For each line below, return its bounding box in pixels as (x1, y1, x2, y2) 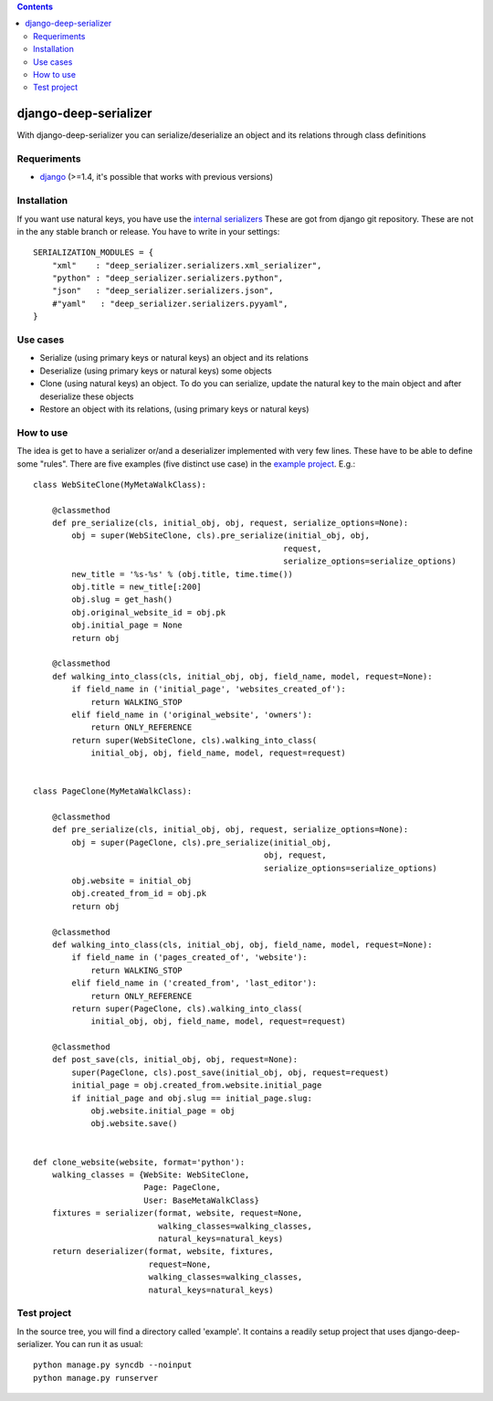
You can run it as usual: (55, 1339, 143, 1350)
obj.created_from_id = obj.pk (71, 889, 207, 899)
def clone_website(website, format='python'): (33, 1156, 246, 1167)
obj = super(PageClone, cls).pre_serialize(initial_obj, (71, 837, 332, 848)
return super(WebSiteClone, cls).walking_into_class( (71, 735, 318, 745)
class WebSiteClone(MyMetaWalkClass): (33, 479, 207, 490)
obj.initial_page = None (71, 620, 183, 630)
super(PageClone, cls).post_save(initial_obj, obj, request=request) (71, 1067, 390, 1078)
